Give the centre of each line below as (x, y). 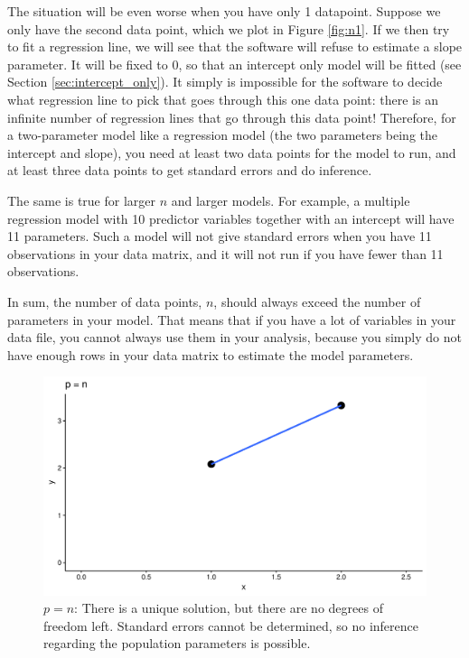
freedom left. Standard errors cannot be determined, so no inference (231, 625)
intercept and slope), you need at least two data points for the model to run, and (232, 152)
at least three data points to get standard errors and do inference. (190, 170)
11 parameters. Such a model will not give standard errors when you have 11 (220, 236)
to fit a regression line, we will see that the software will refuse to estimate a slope (235, 46)
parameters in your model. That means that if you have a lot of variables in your (232, 319)
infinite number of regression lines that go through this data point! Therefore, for (232, 117)
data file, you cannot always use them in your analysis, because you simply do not (234, 337)
